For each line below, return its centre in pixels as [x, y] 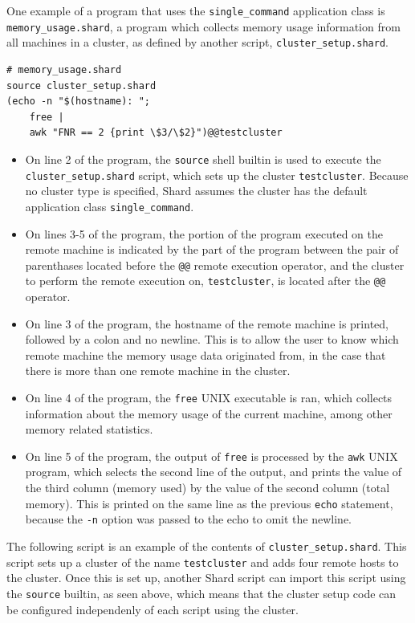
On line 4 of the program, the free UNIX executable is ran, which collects [209, 397]
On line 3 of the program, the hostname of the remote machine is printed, [207, 323]
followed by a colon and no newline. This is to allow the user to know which [212, 339]
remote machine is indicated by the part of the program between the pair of [212, 249]
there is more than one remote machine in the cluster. [158, 371]
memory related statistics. [89, 429]
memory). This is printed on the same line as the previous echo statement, [209, 503]
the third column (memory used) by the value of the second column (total [207, 488]
